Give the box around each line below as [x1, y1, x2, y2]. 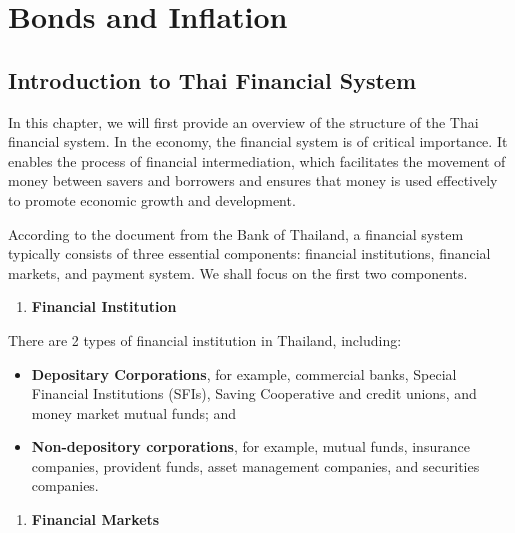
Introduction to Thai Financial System [8, 64, 417, 95]
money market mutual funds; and [31, 402, 237, 423]
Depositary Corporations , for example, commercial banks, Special [31, 363, 457, 384]
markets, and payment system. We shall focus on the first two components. [8, 262, 468, 283]
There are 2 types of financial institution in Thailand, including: [8, 329, 402, 350]
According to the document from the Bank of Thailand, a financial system [8, 223, 464, 244]
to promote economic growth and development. [8, 189, 296, 210]
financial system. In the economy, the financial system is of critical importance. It [8, 131, 508, 152]
